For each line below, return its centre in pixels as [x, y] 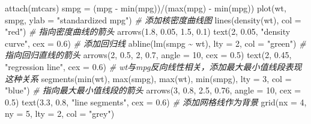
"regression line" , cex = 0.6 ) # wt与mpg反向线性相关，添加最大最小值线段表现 [153, 66]
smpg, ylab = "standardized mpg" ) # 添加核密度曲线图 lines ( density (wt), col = [153, 19]
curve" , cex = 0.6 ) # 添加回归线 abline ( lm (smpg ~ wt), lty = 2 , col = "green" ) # [155, 43]
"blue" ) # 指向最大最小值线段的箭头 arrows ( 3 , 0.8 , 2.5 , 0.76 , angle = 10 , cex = [153, 90]
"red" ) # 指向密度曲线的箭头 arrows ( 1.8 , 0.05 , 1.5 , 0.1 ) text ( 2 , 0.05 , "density [148, 31]
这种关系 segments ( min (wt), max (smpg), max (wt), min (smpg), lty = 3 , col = [148, 78]
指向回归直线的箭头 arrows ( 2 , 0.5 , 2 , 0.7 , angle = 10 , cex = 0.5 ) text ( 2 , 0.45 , [148, 55]
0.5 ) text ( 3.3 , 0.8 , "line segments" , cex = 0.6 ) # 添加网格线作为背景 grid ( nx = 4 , [156, 102]
